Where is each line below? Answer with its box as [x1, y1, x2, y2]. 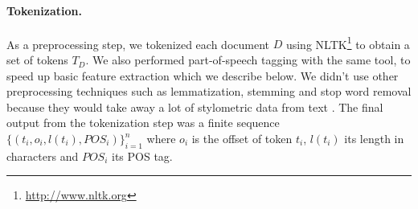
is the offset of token [191, 130, 293, 147]
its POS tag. [111, 147, 173, 164]
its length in [344, 130, 404, 147]
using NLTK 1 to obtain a [285, 33, 410, 52]
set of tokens [6, 51, 68, 68]
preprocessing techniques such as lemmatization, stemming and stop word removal [6, 83, 412, 100]
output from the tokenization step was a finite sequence [6, 114, 280, 131]
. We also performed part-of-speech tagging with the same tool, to [85, 51, 411, 68]
